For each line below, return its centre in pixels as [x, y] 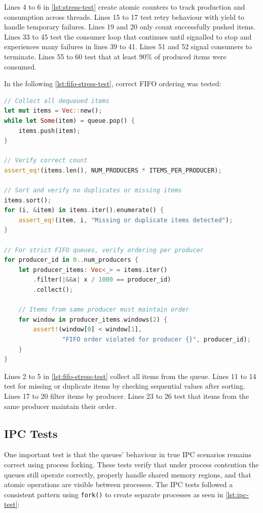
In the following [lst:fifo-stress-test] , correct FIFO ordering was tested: [113, 83]
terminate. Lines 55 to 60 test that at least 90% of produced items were [115, 56]
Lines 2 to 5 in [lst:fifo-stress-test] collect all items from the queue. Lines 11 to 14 [130, 376]
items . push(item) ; [49, 131]
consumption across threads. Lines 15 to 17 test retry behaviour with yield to [124, 16]
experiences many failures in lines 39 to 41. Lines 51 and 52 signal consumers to [128, 46]
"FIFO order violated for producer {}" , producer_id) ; [156, 339]
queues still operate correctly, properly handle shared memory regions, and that [128, 474]
